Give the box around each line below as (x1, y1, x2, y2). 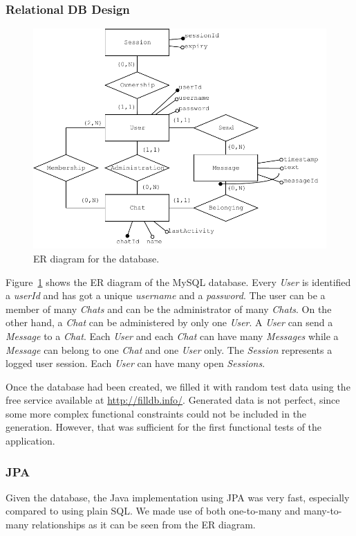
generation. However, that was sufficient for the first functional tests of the (6, 420, 322, 434)
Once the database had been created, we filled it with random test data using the (6, 379, 350, 393)
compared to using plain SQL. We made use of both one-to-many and (6, 503, 301, 518)
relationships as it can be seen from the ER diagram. (32, 517, 256, 532)
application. (6, 434, 55, 448)
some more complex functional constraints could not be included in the (6, 406, 307, 420)
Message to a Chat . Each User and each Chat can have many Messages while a (6, 328, 339, 343)
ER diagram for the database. (33, 251, 160, 265)
